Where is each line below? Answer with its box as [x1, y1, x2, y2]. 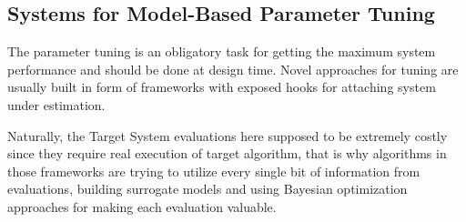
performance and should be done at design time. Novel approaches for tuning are [7, 59, 459, 78]
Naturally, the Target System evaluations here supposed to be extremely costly [7, 126, 448, 145]
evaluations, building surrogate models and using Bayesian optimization [7, 179, 408, 198]
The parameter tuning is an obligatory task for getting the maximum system [7, 42, 436, 61]
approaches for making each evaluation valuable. [7, 197, 277, 216]
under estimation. [7, 95, 106, 114]
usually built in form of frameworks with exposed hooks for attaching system [7, 77, 436, 96]
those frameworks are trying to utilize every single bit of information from [7, 161, 420, 180]
